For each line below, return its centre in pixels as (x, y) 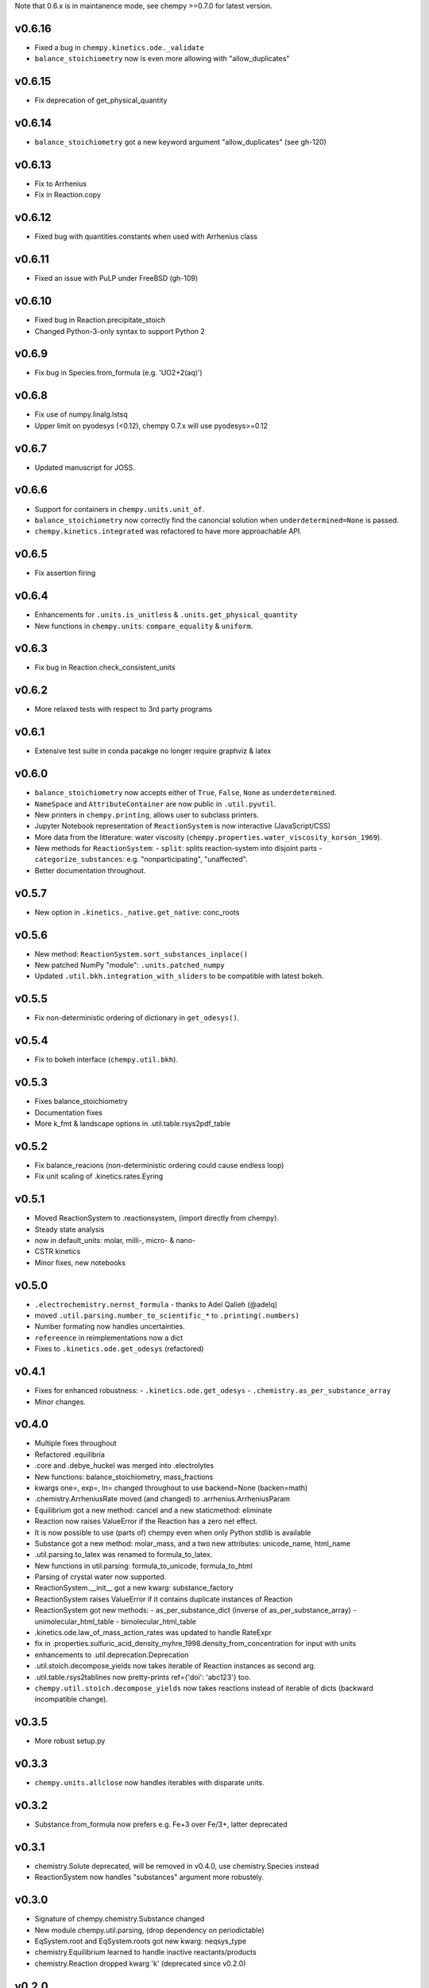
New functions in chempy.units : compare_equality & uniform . (144, 626)
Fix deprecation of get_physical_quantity (101, 100)
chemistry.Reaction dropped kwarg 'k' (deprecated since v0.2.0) (140, 1963)
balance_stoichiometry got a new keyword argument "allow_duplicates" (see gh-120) (181, 142)
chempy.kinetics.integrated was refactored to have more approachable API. (168, 531)
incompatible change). (71, 1699)
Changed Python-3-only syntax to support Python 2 (120, 331)
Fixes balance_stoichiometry (81, 1101)
